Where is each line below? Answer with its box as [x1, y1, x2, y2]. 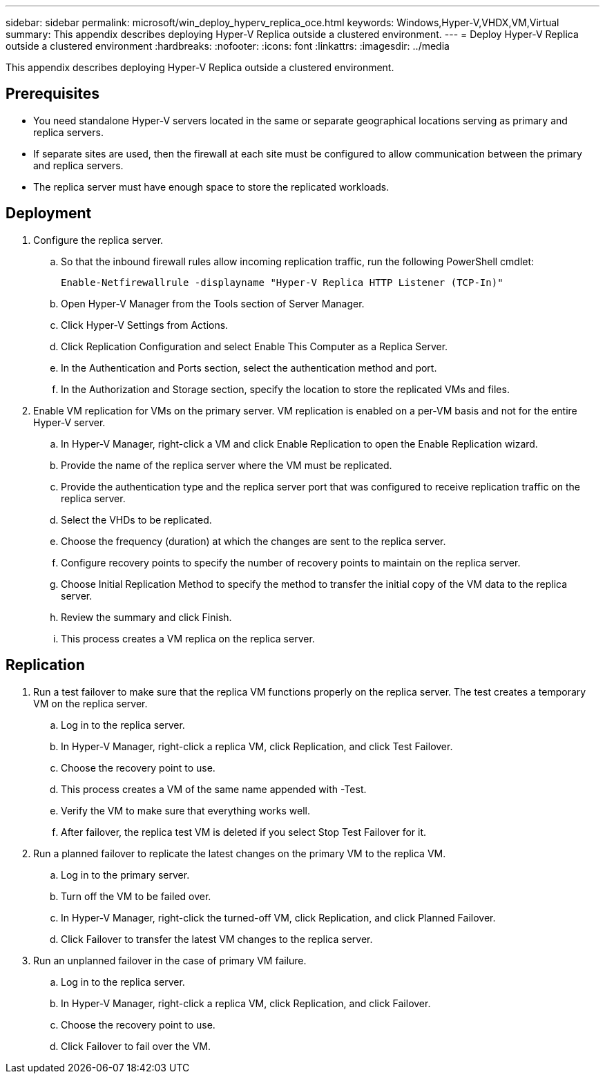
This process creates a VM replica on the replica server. [61, 632, 315, 644]
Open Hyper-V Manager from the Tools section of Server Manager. [61, 297, 365, 309]
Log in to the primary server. [61, 868, 190, 881]
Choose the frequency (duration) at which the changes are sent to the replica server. [61, 535, 446, 547]
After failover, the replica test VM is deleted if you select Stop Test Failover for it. [61, 825, 427, 838]
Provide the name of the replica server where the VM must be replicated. [61, 459, 392, 471]
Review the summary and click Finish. [61, 611, 232, 623]
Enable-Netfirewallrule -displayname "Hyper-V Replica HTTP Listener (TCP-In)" [61, 276, 503, 288]
